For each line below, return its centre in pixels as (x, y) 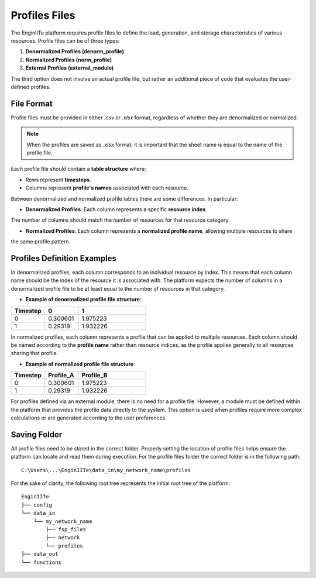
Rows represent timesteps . (58, 180)
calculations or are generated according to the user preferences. (89, 418)
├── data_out (40, 554)
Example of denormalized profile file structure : (83, 300)
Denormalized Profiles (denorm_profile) (75, 51)
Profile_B (95, 376)
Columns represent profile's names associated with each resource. (107, 188)
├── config (37, 505)
